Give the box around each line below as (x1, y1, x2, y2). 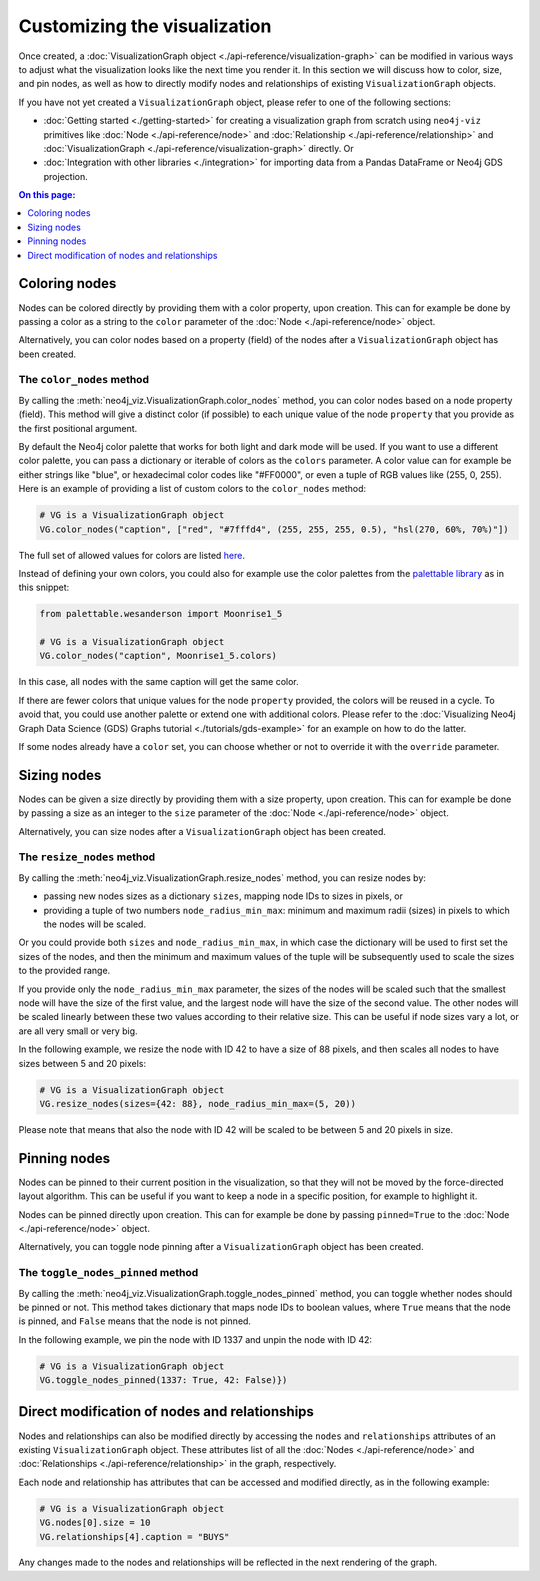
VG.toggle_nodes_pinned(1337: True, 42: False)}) (39, 1375, 288, 1386)
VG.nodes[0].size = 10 (39, 1517, 151, 1529)
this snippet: (18, 581, 70, 594)
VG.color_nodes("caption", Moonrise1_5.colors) (39, 650, 277, 662)
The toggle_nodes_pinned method (18, 1266, 199, 1280)
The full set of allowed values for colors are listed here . (18, 549, 245, 561)
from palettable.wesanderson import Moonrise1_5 (39, 608, 283, 620)
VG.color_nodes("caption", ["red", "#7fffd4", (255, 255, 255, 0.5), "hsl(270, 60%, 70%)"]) (39, 523, 509, 535)
